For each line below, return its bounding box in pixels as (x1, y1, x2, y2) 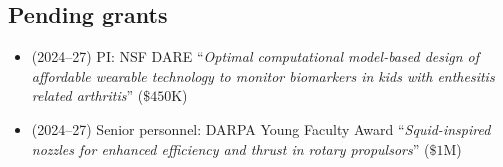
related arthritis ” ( (31, 85, 144, 106)
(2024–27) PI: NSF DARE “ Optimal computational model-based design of (31, 46, 480, 67)
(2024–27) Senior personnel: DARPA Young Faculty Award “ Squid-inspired (31, 118, 491, 139)
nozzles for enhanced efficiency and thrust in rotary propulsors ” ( (31, 138, 430, 159)
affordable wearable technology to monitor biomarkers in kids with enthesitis (31, 65, 495, 86)
